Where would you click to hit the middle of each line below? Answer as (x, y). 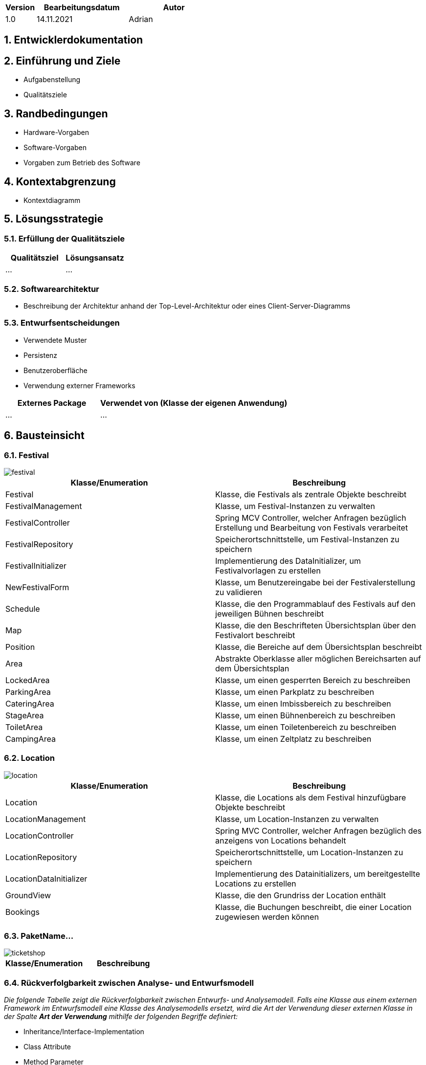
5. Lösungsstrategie (54, 219)
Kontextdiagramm (52, 200)
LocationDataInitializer (46, 878)
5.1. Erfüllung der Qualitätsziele (64, 238)
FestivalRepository (39, 544)
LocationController (40, 835)
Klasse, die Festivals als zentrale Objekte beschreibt (311, 494)
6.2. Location (29, 758)
